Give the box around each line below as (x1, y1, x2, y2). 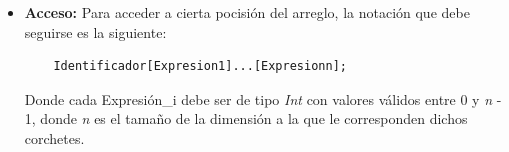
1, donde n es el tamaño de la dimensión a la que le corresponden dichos (24, 108, 468, 129)
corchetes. (24, 127, 85, 148)
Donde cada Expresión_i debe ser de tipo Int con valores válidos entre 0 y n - (24, 88, 502, 109)
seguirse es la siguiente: (24, 21, 167, 42)
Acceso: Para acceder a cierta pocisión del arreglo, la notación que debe (24, 2, 470, 22)
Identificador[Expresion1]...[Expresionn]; (53, 59, 347, 74)
